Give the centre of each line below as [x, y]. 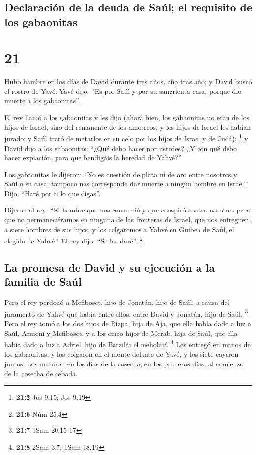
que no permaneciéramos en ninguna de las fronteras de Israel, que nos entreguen [127, 220]
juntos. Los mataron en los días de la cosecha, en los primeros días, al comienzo [124, 363]
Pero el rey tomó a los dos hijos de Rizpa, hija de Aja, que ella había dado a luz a [128, 323]
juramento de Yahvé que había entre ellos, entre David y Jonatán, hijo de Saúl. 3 [126, 313]
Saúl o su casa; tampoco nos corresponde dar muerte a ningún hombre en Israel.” [127, 184]
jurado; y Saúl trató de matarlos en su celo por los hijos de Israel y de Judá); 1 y [126, 137]
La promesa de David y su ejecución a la [110, 267]
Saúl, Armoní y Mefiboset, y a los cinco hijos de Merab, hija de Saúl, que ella [121, 333]
